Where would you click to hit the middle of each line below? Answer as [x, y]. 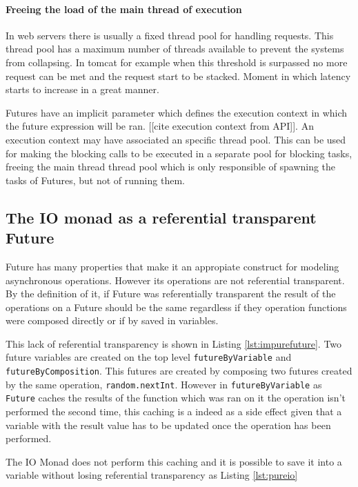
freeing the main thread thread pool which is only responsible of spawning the [171, 167]
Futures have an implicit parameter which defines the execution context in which [177, 112]
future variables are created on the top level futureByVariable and [149, 357]
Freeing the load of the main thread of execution [124, 9]
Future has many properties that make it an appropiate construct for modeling [172, 266]
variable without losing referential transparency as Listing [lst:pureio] [152, 475]
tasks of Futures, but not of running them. [95, 180]
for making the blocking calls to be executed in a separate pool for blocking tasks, [179, 153]
